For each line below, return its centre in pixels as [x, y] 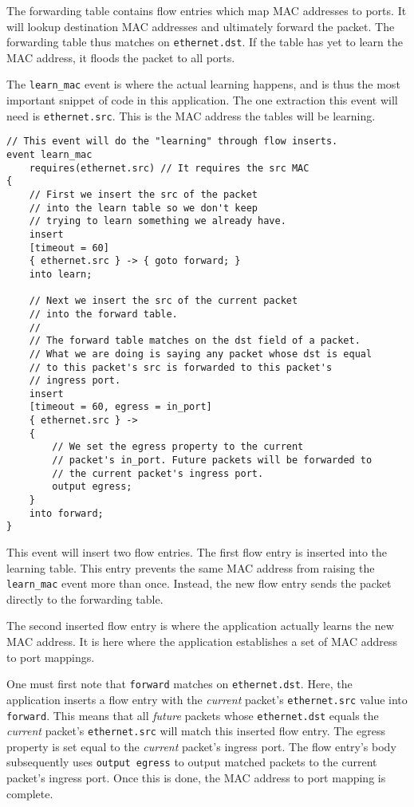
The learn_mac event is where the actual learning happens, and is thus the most [203, 84]
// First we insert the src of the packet [143, 194]
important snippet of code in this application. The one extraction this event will [202, 100]
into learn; [61, 274]
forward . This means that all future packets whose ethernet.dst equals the [193, 715]
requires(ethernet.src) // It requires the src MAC [169, 168]
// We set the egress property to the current [178, 447]
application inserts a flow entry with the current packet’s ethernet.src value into [207, 699]
